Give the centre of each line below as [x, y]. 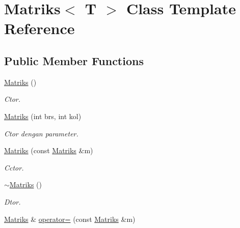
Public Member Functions [74, 60]
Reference [39, 28]
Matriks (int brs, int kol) [43, 116]
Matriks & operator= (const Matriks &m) [70, 219]
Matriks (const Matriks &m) [49, 150]
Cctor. [14, 167]
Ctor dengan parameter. [41, 133]
